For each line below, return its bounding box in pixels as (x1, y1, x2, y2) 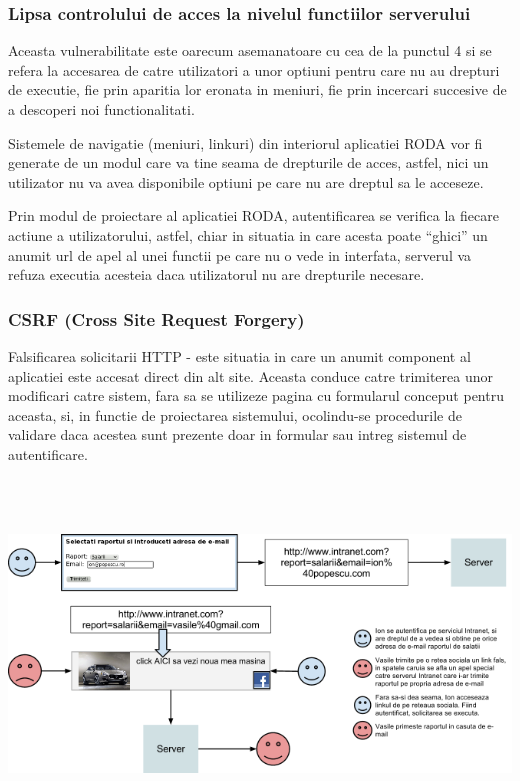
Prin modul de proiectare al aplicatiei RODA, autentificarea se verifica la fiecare (8, 205, 499, 226)
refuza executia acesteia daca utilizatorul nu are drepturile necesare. (8, 264, 425, 285)
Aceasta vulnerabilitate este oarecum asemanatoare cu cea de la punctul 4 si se (8, 40, 492, 61)
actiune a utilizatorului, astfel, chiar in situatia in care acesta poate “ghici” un (8, 224, 488, 245)
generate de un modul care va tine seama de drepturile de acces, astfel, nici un (8, 152, 489, 173)
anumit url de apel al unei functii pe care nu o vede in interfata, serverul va (8, 244, 472, 265)
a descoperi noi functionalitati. (8, 99, 195, 119)
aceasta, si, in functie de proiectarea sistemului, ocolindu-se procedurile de (8, 404, 462, 425)
